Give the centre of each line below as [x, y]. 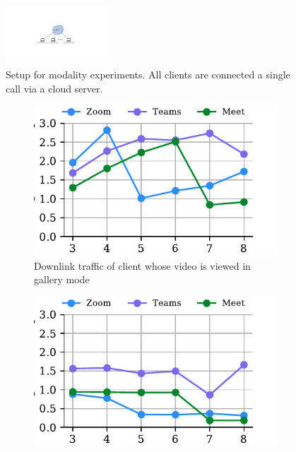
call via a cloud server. [54, 88]
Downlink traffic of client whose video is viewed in [142, 265]
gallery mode [62, 279]
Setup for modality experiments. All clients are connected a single [148, 75]
